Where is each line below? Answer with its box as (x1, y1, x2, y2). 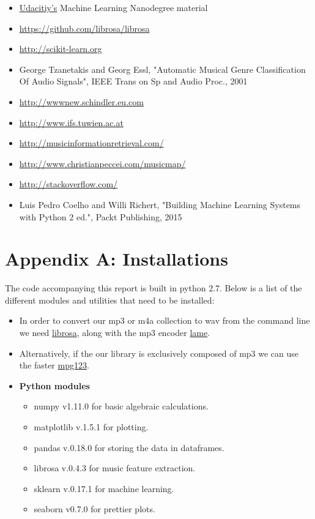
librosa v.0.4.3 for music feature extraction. (34, 461, 196, 474)
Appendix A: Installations (5, 246, 228, 271)
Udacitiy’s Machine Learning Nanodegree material (19, 1, 208, 13)
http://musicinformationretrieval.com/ (19, 136, 164, 149)
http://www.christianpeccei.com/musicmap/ (19, 157, 186, 170)
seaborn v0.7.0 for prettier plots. (34, 502, 155, 515)
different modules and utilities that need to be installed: (5, 293, 215, 306)
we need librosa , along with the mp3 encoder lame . (19, 326, 210, 339)
